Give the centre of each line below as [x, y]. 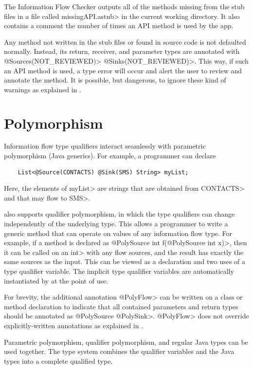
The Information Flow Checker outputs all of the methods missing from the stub [124, 6]
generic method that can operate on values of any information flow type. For [118, 233]
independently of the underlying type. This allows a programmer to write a [116, 224]
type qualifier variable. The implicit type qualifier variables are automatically [119, 271]
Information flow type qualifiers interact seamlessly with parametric [105, 146]
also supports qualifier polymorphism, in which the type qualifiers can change [119, 214]
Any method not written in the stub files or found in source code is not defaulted [125, 42]
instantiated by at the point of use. [56, 280]
